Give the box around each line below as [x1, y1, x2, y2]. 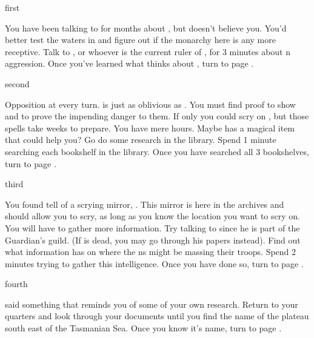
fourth [5, 277, 28, 290]
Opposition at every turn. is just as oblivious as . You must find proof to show [5, 98, 296, 110]
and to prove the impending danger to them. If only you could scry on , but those [5, 110, 309, 122]
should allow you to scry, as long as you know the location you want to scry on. [5, 210, 300, 222]
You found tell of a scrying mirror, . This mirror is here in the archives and [5, 197, 284, 210]
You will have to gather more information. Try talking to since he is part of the [5, 221, 300, 234]
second [5, 77, 30, 90]
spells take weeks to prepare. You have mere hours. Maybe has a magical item [5, 121, 295, 134]
